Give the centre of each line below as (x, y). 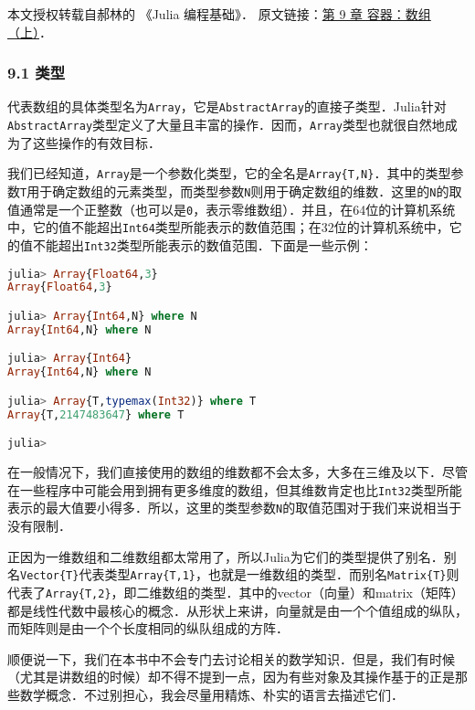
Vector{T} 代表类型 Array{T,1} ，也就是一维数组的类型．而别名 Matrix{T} (233, 574)
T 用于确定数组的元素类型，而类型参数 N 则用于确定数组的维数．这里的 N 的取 (241, 191)
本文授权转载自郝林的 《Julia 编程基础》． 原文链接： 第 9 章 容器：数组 (219, 14)
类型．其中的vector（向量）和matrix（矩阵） (332, 592)
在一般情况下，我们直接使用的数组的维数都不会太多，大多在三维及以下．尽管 (237, 472)
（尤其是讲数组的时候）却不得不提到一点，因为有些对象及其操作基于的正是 (231, 677)
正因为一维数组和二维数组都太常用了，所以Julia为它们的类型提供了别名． (226, 556)
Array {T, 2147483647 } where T (96, 414)
